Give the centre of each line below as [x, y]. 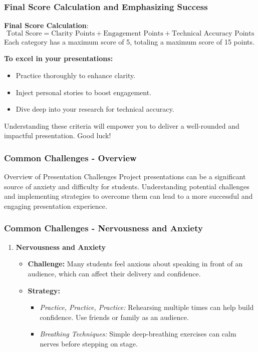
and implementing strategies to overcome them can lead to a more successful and [128, 196]
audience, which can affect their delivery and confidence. [114, 273]
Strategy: [44, 290]
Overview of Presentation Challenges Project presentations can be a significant [125, 177]
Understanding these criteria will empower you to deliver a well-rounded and [122, 125]
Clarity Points [73, 33]
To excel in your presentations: [59, 58]
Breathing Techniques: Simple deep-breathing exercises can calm [138, 334]
